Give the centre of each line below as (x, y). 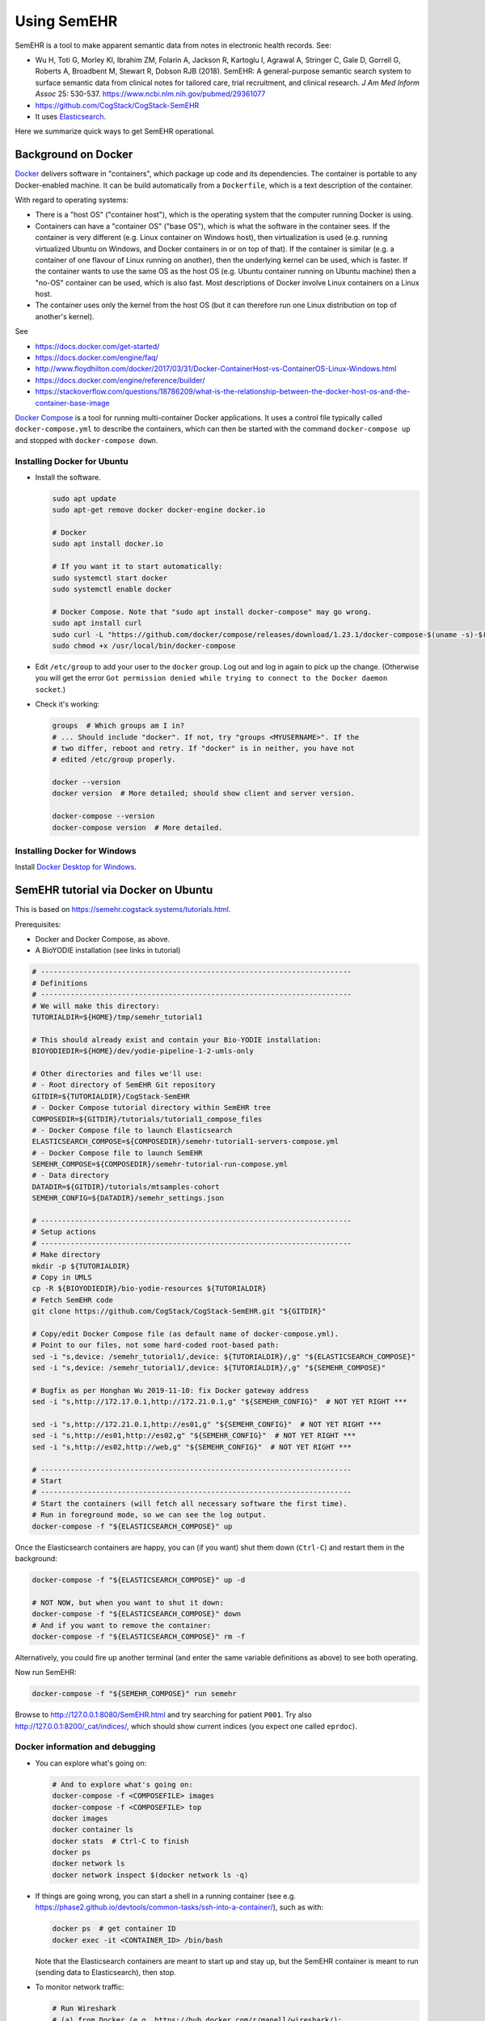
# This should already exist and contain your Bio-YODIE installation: (177, 1040)
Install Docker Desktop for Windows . (76, 867)
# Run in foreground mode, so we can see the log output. (149, 1515)
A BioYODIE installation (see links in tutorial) (108, 951)
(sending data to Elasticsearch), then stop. (106, 1972)
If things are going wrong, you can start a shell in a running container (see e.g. (166, 1896)
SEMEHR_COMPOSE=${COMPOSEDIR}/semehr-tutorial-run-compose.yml (160, 1165)
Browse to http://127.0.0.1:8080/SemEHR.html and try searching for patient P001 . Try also (163, 1715)
